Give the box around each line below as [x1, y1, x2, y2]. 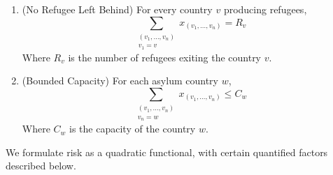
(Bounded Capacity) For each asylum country [22, 73, 218, 88]
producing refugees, [223, 2, 307, 16]
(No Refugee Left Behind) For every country [22, 2, 213, 16]
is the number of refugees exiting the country [68, 50, 262, 64]
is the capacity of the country [69, 121, 196, 136]
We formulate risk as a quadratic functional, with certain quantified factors [6, 144, 328, 159]
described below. [6, 158, 76, 173]
